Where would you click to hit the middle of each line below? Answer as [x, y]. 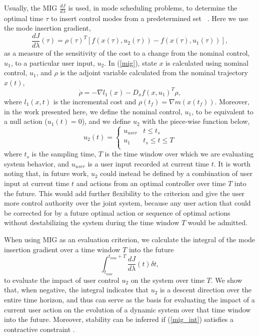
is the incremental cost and [95, 101]
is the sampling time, [64, 154]
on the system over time [167, 280]
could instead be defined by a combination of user [176, 173]
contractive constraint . [39, 329]
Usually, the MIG [31, 8]
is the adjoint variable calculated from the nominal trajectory [154, 72]
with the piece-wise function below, [196, 121]
